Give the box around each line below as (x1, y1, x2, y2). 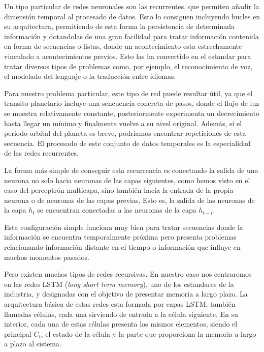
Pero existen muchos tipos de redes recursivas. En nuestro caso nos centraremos (4, 269, 252, 279)
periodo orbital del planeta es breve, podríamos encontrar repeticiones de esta (4, 128, 246, 138)
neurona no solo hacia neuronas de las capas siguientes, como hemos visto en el (4, 174, 250, 185)
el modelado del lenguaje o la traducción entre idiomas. (4, 71, 176, 81)
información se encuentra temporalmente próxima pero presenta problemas (4, 231, 237, 242)
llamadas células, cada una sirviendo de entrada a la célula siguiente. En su (4, 308, 238, 319)
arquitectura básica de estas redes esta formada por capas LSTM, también (4, 299, 236, 309)
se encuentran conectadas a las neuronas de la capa (37, 204, 196, 215)
